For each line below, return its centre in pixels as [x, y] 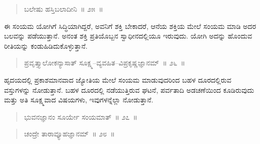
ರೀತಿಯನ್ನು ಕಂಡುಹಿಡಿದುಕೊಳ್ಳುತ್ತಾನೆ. [46, 45]
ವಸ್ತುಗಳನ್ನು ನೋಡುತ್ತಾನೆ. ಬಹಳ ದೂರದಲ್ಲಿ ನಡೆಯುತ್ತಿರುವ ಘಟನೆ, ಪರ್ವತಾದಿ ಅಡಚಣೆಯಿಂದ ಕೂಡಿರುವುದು [129, 89]
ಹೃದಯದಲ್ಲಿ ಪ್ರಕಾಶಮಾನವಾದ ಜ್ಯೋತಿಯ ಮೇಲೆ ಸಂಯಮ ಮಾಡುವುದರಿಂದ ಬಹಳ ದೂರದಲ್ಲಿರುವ [118, 79]
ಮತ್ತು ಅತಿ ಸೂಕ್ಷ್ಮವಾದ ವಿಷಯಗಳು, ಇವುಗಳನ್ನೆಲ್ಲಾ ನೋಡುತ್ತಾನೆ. [79, 100]
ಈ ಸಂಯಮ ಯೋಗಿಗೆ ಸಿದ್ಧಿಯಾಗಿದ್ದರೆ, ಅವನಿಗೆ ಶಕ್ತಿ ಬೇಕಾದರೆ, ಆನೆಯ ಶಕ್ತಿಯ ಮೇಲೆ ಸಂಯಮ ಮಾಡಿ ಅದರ [130, 26]
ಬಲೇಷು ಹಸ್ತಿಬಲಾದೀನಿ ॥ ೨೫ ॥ [63, 9]
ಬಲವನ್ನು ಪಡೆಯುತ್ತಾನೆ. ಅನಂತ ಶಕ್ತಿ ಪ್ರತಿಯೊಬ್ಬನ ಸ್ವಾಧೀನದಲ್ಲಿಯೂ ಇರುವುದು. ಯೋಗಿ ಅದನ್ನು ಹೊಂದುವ [128, 36]
